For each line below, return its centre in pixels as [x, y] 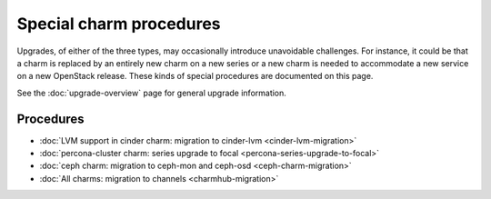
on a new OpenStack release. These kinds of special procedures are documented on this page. [195, 76]
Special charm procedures [119, 24]
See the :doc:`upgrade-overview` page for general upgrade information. [151, 93]
